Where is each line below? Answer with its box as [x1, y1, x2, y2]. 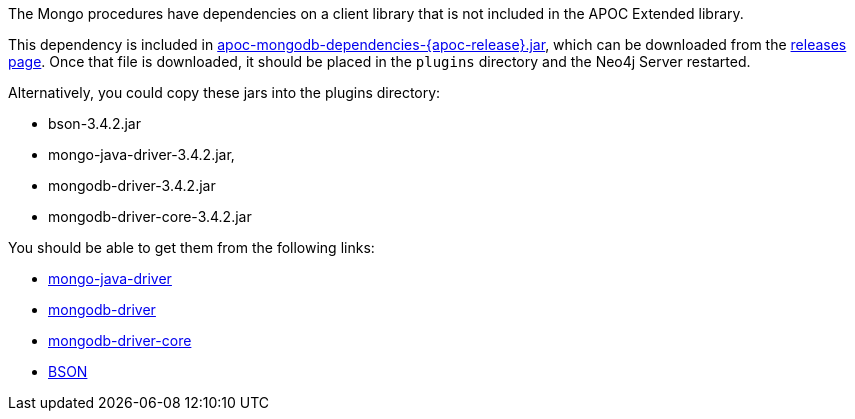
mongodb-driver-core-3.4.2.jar [48, 208, 252, 225]
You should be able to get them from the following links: [8, 239, 375, 256]
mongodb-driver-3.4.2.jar [48, 177, 216, 194]
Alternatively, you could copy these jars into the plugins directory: [8, 84, 441, 101]
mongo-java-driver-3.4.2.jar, [48, 146, 235, 163]
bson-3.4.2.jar [48, 115, 141, 132]
